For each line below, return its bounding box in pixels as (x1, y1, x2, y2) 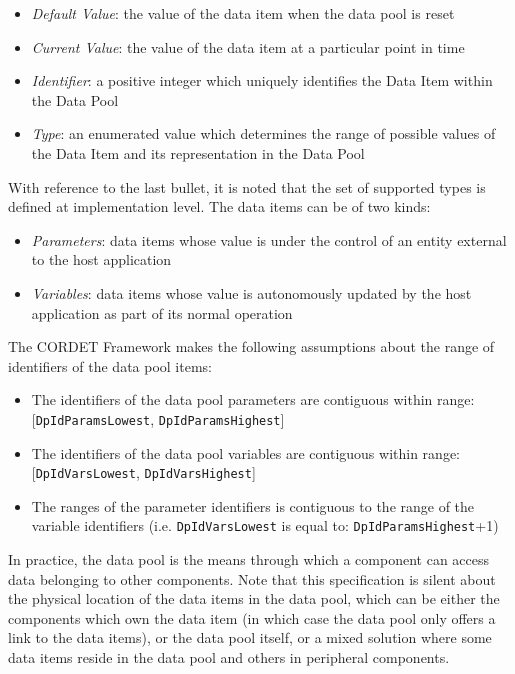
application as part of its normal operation (31, 302, 293, 323)
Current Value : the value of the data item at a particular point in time (31, 36, 465, 57)
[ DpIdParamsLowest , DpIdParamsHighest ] (31, 408, 285, 429)
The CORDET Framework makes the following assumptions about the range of (8, 336, 495, 357)
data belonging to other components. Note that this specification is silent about (8, 568, 496, 589)
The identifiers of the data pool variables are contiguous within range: (31, 442, 460, 463)
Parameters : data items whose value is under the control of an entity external (31, 229, 507, 250)
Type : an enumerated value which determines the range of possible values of (31, 123, 496, 144)
